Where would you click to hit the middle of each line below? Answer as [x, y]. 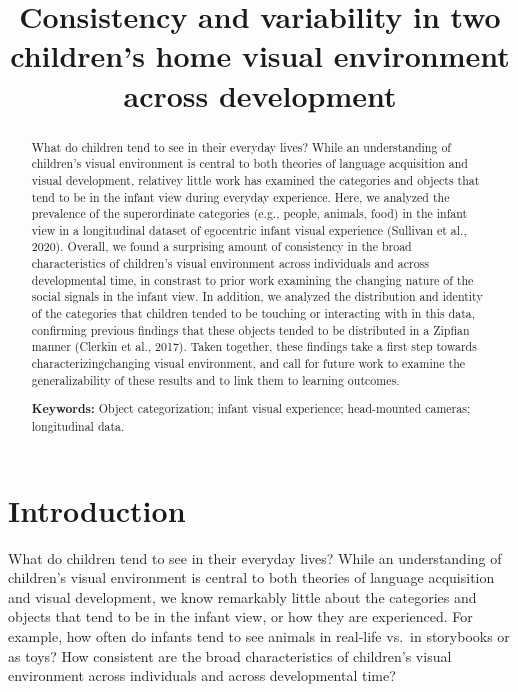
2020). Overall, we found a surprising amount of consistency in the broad [221, 246]
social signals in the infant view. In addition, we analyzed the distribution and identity [257, 296]
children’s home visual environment [260, 55]
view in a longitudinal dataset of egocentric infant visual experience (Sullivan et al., [249, 229]
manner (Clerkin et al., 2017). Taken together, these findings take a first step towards [254, 346]
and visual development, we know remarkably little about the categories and [242, 596]
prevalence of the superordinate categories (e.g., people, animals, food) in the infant [249, 213]
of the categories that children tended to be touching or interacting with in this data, [253, 313]
